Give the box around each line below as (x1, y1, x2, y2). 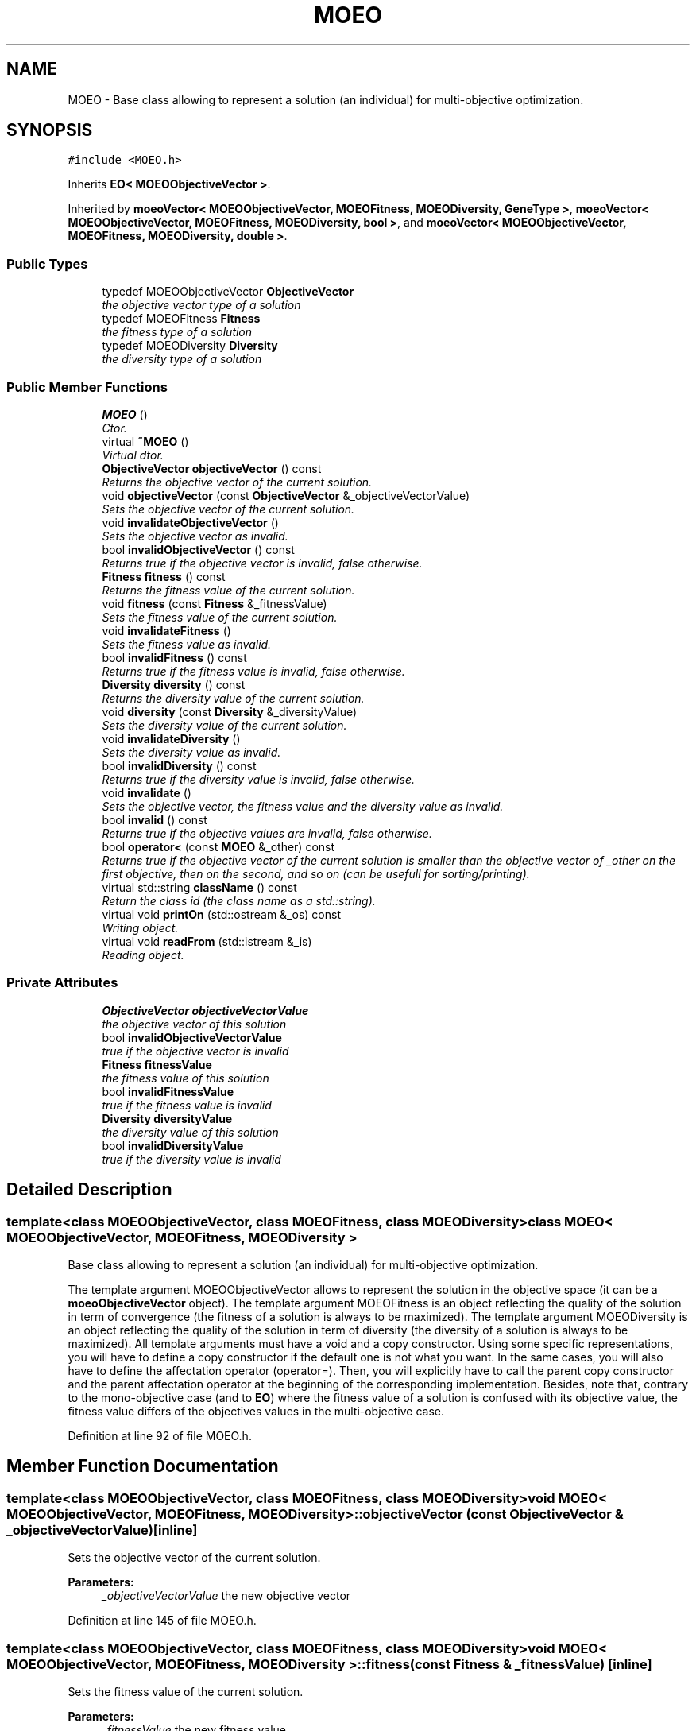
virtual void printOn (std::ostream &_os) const (102, 907, 341, 921)
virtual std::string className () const (102, 880, 297, 894)
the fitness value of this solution (102, 1071, 269, 1085)
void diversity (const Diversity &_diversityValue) (102, 704, 358, 718)
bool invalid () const (102, 812, 207, 827)
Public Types (6, 255, 88, 272)
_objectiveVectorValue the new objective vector (102, 1589, 351, 1603)
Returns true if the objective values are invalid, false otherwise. (102, 826, 432, 840)
